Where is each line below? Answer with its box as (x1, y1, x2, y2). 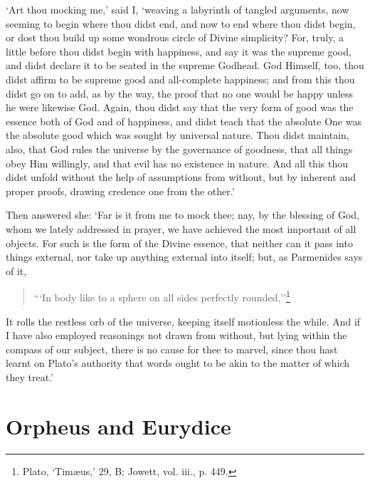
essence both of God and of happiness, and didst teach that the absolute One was (6, 113, 361, 128)
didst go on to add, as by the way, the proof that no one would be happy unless (6, 85, 354, 100)
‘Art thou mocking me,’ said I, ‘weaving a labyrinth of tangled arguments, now (6, 2, 349, 16)
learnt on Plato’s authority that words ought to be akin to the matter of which (6, 355, 350, 370)
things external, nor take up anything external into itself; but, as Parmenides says (6, 249, 363, 264)
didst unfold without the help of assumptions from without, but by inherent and (6, 170, 356, 185)
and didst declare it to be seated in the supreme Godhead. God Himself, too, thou (6, 58, 364, 73)
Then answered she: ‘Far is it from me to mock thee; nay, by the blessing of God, (6, 207, 359, 222)
